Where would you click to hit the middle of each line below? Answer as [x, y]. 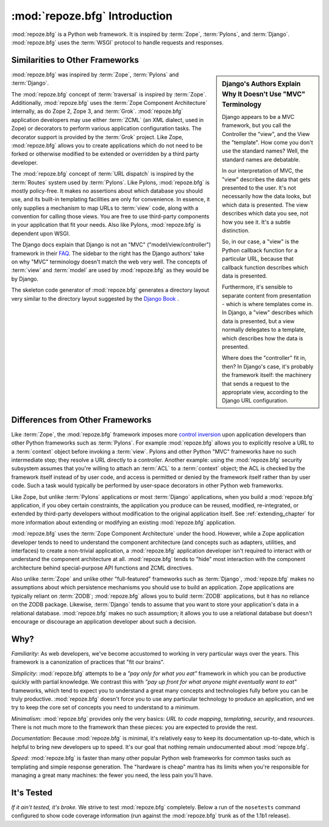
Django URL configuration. [255, 401]
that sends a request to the [256, 384]
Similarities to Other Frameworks [75, 60]
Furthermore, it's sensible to [257, 287]
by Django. [25, 279]
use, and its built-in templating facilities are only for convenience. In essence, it [111, 199]
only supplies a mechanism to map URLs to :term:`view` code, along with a [105, 208]
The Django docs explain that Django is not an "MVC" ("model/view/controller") [111, 245]
